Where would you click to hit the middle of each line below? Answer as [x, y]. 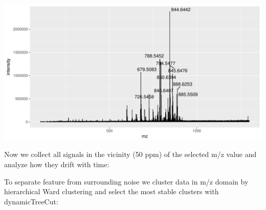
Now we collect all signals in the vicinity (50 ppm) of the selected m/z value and [130, 154]
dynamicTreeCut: [31, 201]
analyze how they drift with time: [57, 164]
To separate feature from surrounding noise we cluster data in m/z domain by [126, 181]
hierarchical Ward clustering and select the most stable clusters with [112, 191]
